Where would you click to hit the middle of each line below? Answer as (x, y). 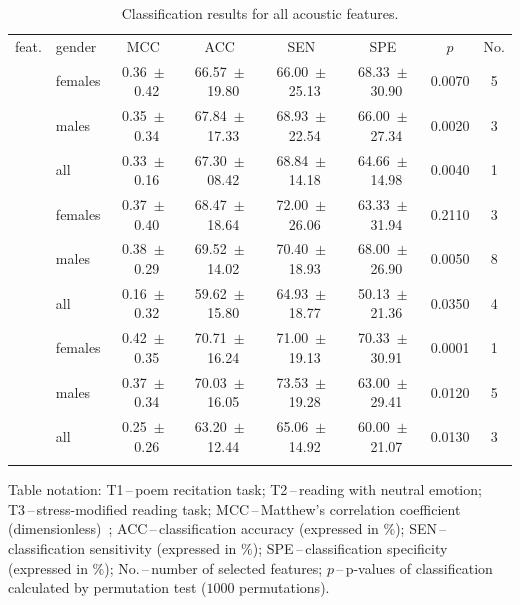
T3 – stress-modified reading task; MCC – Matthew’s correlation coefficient (234, 508)
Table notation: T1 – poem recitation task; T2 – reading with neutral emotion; (245, 489)
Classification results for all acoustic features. (260, 13)
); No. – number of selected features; (213, 567)
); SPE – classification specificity (350, 547)
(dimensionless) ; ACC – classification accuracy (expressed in (193, 528)
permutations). (284, 587)
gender (76, 45)
